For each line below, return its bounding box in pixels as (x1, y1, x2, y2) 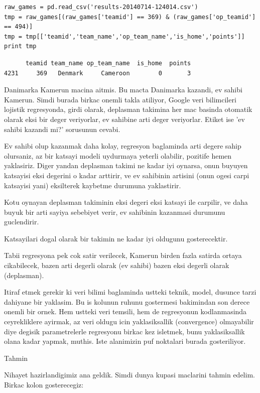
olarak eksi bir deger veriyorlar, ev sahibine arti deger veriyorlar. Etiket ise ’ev (4, 113, 245, 124)
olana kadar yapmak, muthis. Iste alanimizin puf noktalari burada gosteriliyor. (4, 336, 246, 346)
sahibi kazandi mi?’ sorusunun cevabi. (4, 123, 120, 134)
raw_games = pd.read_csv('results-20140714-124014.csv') (4, 4, 198, 11)
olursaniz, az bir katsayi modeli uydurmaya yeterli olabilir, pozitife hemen (4, 150, 232, 161)
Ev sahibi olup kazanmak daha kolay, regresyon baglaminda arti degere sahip (4, 141, 241, 151)
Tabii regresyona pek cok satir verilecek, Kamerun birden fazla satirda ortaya (4, 250, 242, 260)
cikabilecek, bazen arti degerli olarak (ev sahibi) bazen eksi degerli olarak (4, 260, 229, 271)
